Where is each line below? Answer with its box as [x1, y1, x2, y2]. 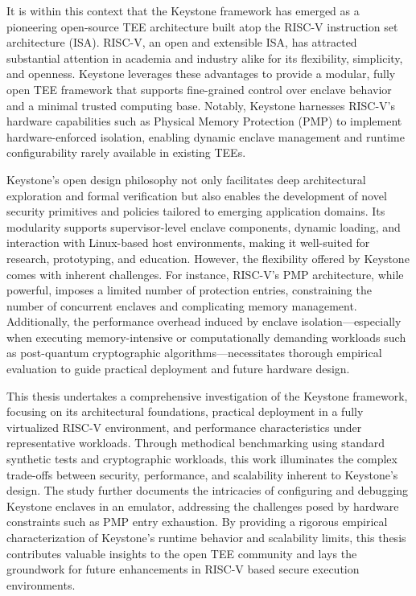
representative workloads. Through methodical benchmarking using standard [6, 434, 385, 451]
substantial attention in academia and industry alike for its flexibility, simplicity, [6, 49, 403, 66]
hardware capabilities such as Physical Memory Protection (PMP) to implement [6, 113, 402, 129]
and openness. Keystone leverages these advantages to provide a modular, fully [6, 65, 396, 82]
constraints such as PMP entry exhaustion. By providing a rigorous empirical [6, 513, 388, 530]
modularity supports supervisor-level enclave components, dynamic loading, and [6, 218, 401, 235]
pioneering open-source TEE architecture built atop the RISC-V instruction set [6, 18, 398, 35]
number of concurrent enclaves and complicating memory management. [6, 297, 357, 314]
